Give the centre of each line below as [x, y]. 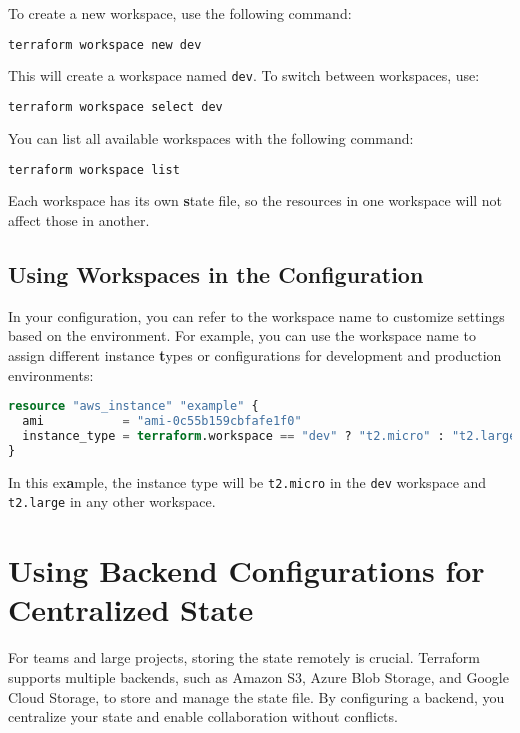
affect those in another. [79, 220]
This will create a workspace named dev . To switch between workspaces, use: [244, 75]
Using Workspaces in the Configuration [216, 274]
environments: [51, 374]
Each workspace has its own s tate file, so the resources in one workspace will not [255, 200]
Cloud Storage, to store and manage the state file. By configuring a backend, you [256, 696]
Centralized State [131, 609]
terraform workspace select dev [115, 107]
